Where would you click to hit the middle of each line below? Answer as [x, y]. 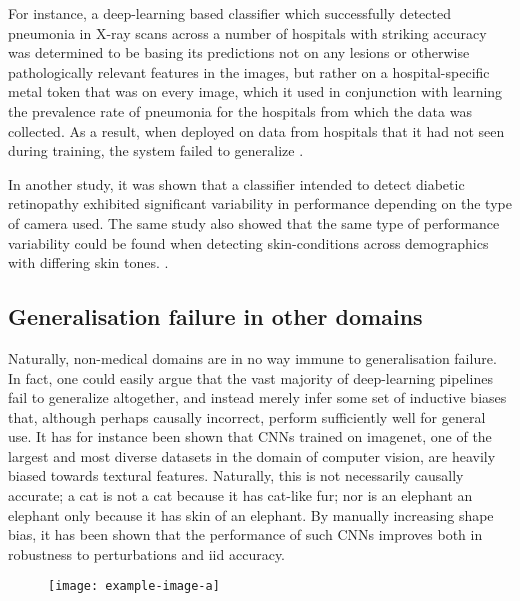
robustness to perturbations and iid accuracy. [147, 553]
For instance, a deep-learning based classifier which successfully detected [229, 13]
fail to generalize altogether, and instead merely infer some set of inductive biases [257, 397]
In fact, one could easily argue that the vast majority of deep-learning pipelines [250, 377]
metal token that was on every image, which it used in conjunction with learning [255, 91]
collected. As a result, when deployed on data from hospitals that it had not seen [256, 130]
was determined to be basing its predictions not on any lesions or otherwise [239, 52]
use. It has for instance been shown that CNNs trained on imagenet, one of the [250, 436]
